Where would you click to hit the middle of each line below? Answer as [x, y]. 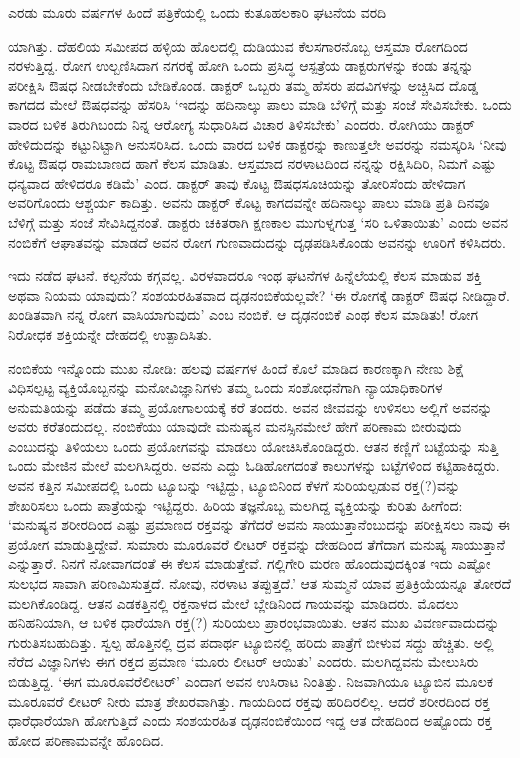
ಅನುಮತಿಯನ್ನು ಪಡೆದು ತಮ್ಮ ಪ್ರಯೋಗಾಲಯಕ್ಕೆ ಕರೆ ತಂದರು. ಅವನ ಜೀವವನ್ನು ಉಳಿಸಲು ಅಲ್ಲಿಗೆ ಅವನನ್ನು [250, 406]
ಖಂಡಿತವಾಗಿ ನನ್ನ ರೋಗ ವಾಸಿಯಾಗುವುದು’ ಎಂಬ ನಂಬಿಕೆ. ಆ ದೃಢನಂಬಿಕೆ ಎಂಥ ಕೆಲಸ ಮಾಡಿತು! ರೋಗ [243, 314]
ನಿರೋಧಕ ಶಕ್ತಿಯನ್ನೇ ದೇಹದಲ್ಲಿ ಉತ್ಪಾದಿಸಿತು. [110, 333]
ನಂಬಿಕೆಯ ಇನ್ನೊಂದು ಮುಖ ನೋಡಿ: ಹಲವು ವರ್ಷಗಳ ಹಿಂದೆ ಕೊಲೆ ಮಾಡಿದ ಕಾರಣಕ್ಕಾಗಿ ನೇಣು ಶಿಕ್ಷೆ [236, 367]
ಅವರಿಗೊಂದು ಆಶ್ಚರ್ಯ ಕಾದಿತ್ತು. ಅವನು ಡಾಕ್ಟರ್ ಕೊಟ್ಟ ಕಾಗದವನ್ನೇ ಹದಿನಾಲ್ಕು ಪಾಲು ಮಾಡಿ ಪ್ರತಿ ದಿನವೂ [249, 202]
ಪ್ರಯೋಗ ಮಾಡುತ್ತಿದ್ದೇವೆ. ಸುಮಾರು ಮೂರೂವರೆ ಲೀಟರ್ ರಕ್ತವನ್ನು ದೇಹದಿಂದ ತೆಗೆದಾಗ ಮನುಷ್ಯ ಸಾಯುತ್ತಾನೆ [256, 543]
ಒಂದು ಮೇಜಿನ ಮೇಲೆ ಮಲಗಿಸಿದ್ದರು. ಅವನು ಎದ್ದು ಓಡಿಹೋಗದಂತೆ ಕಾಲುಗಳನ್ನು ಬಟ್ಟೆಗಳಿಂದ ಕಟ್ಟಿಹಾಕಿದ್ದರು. [254, 465]
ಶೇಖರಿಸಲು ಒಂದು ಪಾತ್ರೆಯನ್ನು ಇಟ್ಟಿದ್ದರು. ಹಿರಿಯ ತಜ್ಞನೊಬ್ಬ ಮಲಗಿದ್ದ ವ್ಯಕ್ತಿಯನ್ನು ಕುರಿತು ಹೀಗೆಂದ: [235, 504]
